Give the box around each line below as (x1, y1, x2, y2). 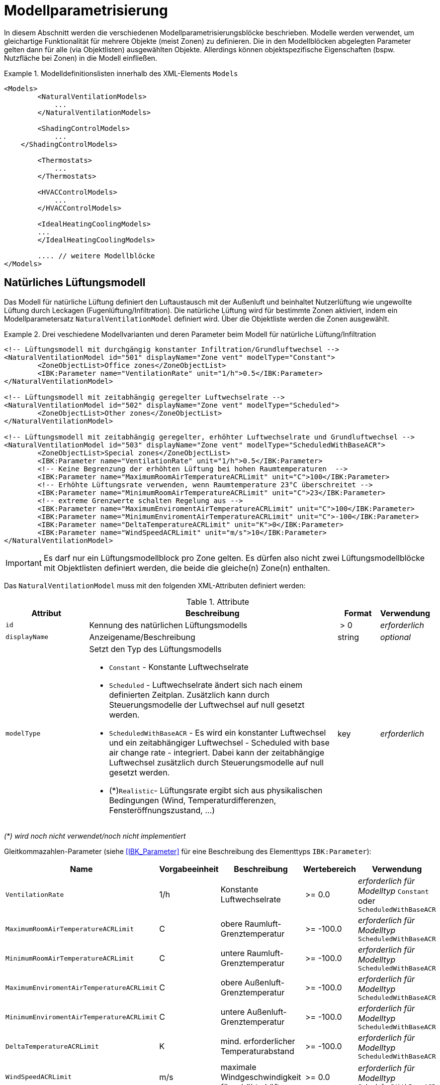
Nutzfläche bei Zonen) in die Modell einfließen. (4, 53, 158, 62)
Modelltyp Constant (357, 885, 429, 896)
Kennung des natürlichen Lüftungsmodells (89, 620, 248, 630)
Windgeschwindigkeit (220, 1072, 301, 1082)
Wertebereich (303, 864, 356, 874)
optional (380, 632, 411, 642)
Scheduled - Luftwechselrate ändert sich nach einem (109, 679, 303, 690)
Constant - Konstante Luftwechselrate (109, 661, 249, 672)
